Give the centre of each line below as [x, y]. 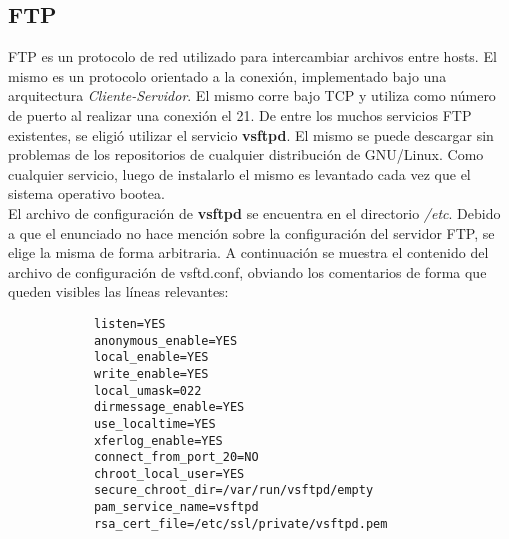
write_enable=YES [151, 373]
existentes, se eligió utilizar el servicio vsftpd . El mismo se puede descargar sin [251, 134]
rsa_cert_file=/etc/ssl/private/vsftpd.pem [240, 523]
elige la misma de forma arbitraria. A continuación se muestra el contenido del [248, 252]
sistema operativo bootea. [86, 193]
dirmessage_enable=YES [169, 407]
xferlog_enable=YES [158, 440]
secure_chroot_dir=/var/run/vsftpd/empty [233, 490]
